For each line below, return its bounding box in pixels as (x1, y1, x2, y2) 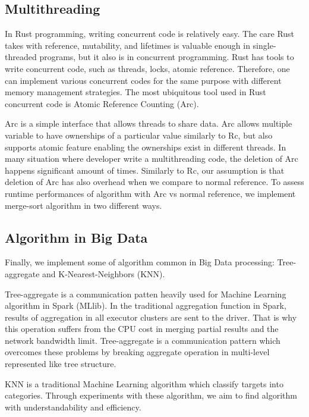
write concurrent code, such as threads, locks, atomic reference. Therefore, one (5, 62, 290, 74)
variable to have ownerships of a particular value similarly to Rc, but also (5, 128, 273, 141)
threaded (5, 51, 37, 63)
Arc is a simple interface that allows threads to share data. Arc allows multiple (5, 117, 292, 130)
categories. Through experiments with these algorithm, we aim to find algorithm (5, 389, 297, 402)
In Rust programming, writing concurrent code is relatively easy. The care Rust (5, 27, 295, 40)
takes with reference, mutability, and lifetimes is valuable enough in (5, 39, 250, 51)
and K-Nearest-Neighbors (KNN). (42, 267, 165, 280)
